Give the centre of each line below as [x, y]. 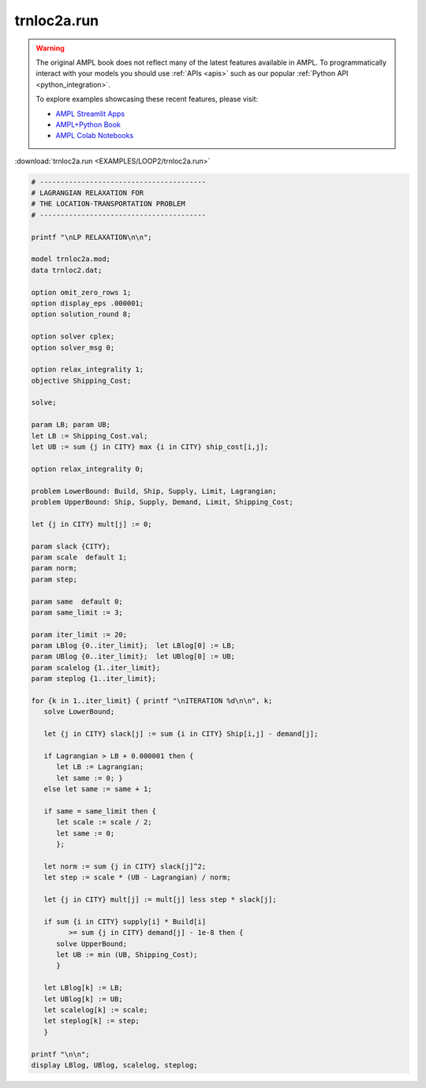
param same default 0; [77, 601]
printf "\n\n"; [60, 1054]
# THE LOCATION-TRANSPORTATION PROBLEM [108, 204]
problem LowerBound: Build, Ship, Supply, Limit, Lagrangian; [154, 491]
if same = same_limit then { [100, 811]
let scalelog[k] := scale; [96, 1009]
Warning [50, 48]
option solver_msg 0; [73, 348]
